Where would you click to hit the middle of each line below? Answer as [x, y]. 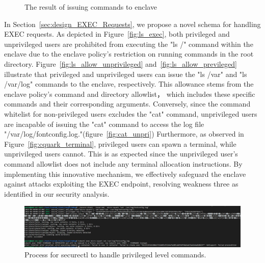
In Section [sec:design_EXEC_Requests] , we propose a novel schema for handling [132, 24]
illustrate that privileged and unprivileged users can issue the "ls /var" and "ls [126, 74]
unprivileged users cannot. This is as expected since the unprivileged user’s [121, 154]
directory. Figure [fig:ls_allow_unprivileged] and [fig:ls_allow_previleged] [121, 63]
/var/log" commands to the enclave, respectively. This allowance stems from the [129, 84]
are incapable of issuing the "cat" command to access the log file [104, 124]
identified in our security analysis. [57, 193]
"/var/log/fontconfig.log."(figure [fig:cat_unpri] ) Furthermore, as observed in [124, 134]
